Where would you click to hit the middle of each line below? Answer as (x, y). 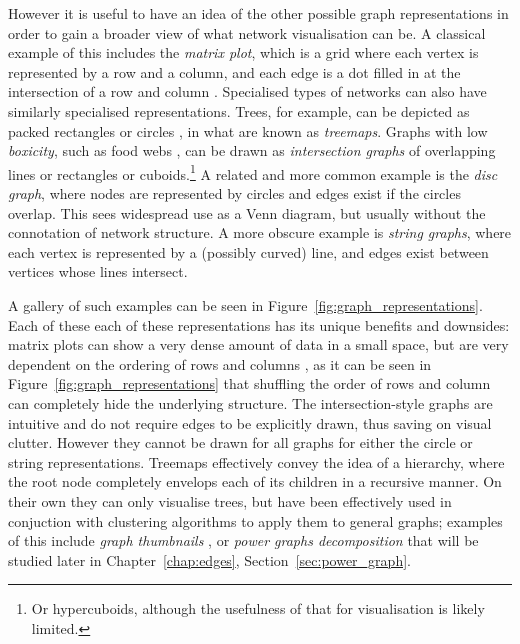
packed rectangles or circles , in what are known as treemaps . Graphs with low (248, 130)
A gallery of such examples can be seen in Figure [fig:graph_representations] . (245, 304)
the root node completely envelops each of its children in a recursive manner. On (255, 481)
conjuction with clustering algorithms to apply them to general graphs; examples (255, 520)
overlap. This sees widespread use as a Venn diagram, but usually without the (247, 212)
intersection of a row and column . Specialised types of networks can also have (247, 91)
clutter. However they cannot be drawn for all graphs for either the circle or (240, 442)
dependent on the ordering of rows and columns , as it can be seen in (220, 363)
